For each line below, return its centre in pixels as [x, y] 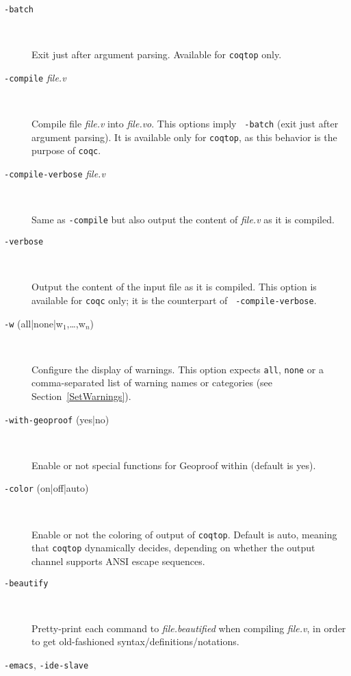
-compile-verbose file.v [55, 174]
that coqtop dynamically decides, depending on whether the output [173, 548]
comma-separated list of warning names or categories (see [152, 383]
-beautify [26, 583]
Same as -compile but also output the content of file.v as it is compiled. [183, 220]
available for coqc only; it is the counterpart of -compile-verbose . [174, 300]
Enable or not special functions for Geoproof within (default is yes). [174, 465]
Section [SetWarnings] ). [81, 396]
